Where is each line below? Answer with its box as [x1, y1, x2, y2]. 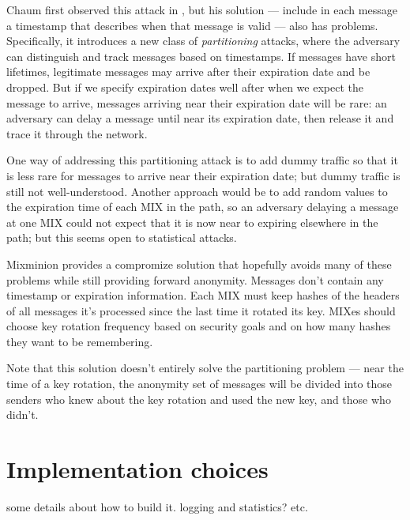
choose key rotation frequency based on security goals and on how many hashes [6, 318, 391, 334]
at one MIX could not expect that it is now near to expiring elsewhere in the [6, 213, 378, 230]
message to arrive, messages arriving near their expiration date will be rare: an [6, 94, 387, 111]
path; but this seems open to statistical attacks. [6, 229, 237, 246]
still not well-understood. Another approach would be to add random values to [6, 183, 388, 199]
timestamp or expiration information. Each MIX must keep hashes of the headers [6, 287, 400, 303]
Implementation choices [6, 453, 269, 485]
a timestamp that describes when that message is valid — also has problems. [6, 17, 378, 33]
